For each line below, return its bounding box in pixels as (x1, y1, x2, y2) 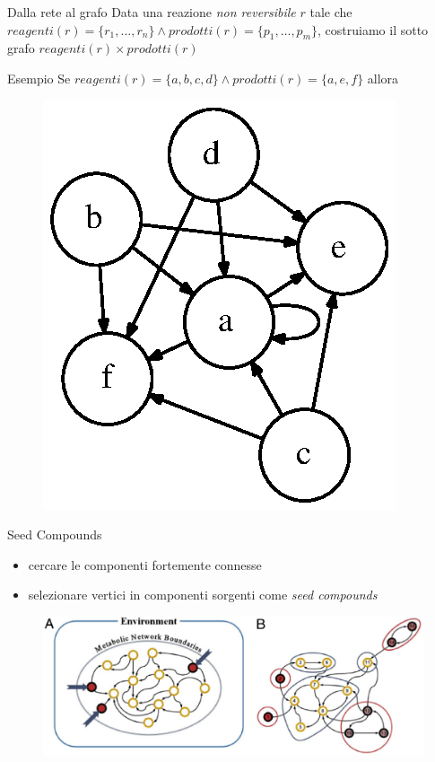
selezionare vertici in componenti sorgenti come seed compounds (28, 585, 378, 604)
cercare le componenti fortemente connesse (28, 555, 262, 574)
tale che (309, 3, 352, 21)
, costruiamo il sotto (318, 20, 429, 39)
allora (367, 68, 399, 87)
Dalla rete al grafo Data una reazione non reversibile (7, 3, 296, 21)
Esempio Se (7, 68, 71, 87)
